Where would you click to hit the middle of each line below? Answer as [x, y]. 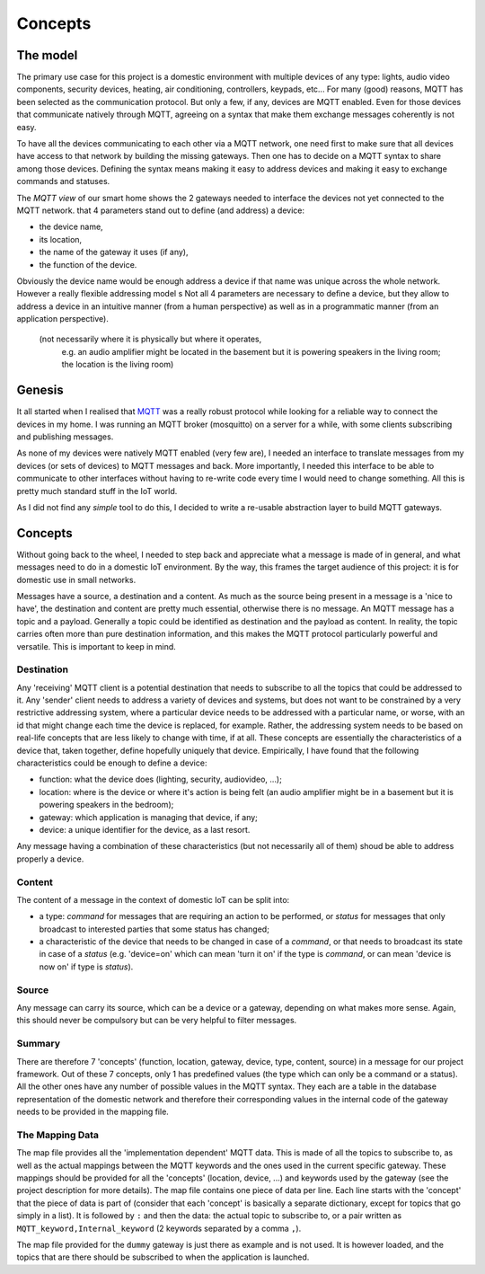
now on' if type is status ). [86, 967]
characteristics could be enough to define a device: [112, 763]
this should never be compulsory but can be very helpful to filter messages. [157, 1021]
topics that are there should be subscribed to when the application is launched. [163, 1257]
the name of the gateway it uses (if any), [114, 252]
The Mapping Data [57, 1135]
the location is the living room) [118, 365]
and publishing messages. [65, 437]
